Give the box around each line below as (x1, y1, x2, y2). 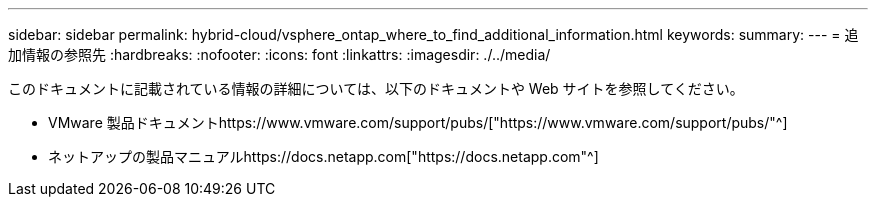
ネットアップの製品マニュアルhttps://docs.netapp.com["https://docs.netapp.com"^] (48, 148, 599, 165)
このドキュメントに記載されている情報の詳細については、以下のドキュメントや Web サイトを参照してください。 (8, 80, 744, 97)
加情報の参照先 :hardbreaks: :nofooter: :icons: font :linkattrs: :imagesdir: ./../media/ (8, 46, 551, 63)
